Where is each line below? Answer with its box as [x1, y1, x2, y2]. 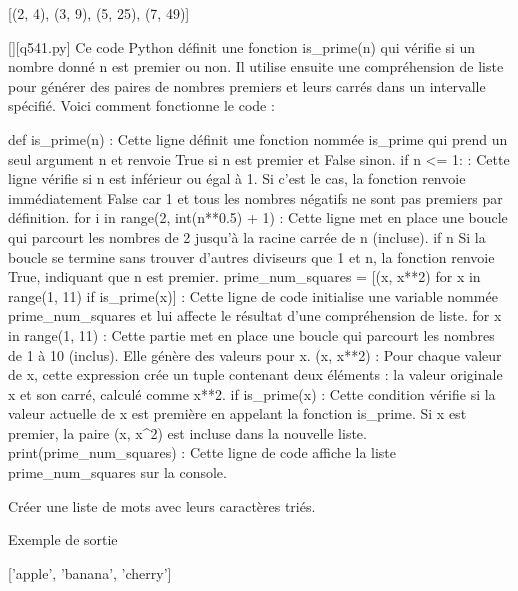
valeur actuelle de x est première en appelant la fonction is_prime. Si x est [8, 403, 467, 424]
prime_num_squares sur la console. [8, 462, 227, 483]
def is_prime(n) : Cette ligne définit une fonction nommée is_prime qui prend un [8, 128, 508, 149]
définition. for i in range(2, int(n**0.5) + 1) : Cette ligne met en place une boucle [8, 207, 508, 228]
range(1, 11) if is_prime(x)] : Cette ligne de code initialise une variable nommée [8, 285, 498, 306]
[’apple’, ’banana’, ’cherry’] [8, 562, 172, 583]
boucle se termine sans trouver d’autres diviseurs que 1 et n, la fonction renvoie [8, 246, 495, 267]
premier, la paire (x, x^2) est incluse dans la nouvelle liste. [8, 422, 367, 443]
